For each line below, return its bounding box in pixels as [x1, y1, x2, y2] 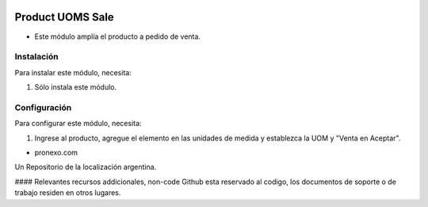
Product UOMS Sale [14, 10, 114, 24]
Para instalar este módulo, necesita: [14, 67, 132, 77]
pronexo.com [34, 148, 78, 157]
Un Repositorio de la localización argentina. [14, 163, 157, 172]
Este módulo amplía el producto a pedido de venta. [34, 32, 201, 41]
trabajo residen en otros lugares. [14, 188, 121, 197]
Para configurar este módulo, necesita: [14, 119, 142, 128]
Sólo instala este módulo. [34, 82, 117, 92]
